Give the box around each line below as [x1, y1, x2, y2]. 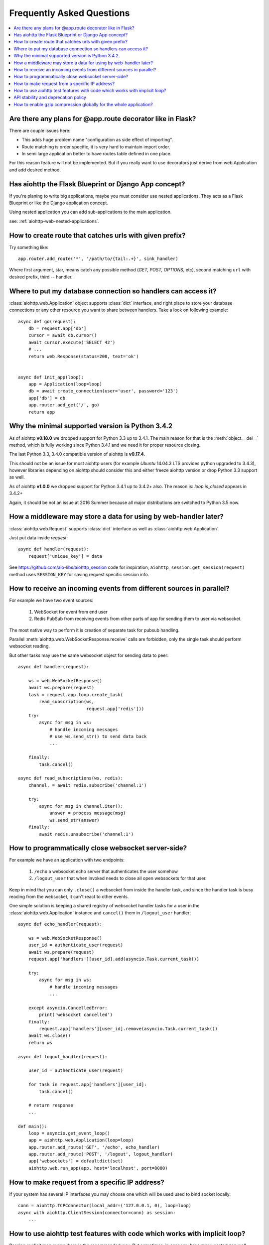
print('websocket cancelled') [39, 1012, 113, 1018]
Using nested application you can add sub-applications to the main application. [9, 209, 172, 215]
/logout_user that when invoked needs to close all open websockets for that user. [34, 875, 207, 881]
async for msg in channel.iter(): [39, 803, 124, 809]
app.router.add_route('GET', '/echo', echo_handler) [28, 1144, 160, 1150]
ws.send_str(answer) [49, 817, 100, 823]
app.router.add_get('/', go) [28, 402, 100, 408]
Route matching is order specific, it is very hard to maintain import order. [21, 143, 170, 149]
